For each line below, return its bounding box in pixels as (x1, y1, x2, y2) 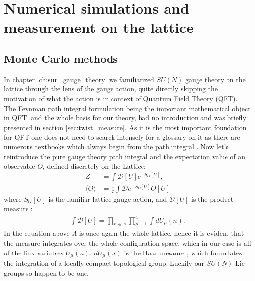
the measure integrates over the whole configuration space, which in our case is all (4, 237, 251, 248)
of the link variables (4, 247, 64, 257)
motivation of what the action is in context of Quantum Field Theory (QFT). (4, 93, 238, 103)
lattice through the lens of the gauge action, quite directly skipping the (4, 84, 218, 94)
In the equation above (4, 228, 70, 238)
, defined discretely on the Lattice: (42, 161, 146, 171)
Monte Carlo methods (4, 51, 118, 66)
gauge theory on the (185, 74, 246, 84)
